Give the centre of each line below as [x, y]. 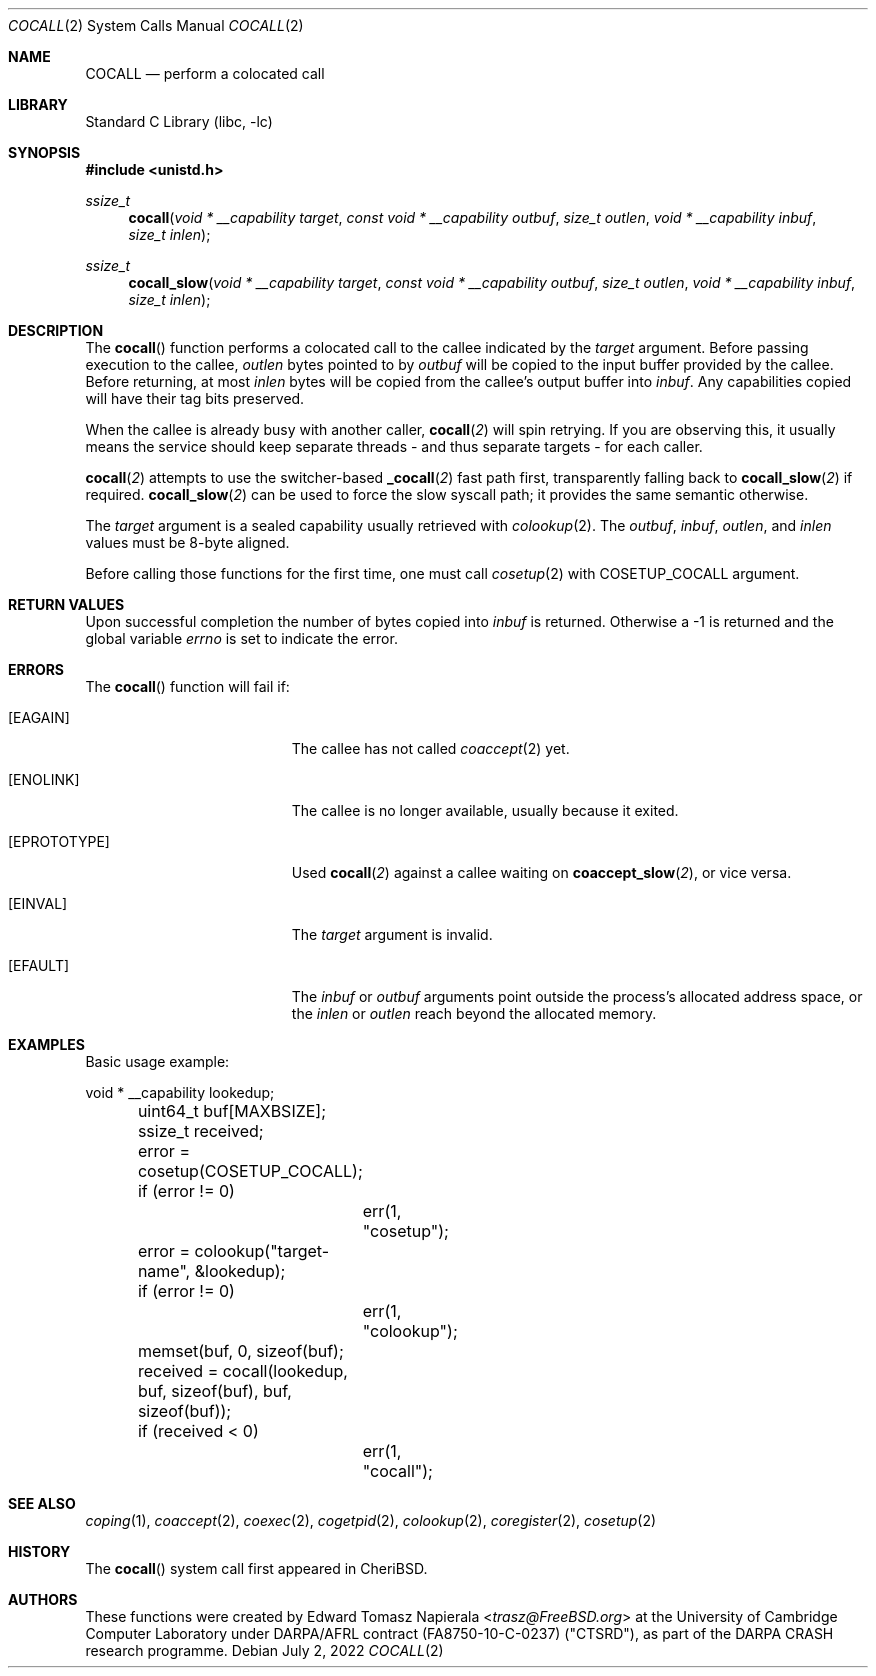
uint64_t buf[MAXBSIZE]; [232, 1111]
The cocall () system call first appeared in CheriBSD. [256, 1568]
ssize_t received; [200, 1131]
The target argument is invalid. [392, 934]
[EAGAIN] [39, 717]
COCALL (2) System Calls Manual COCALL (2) [156, 25]
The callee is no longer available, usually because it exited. [485, 810]
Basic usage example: [157, 1061]
